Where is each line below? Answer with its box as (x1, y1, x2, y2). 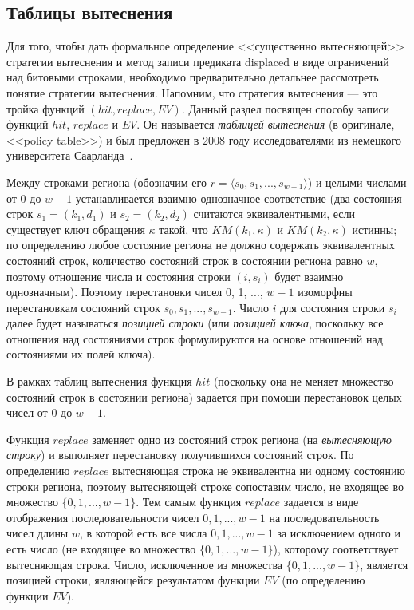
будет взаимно (274, 267, 344, 284)
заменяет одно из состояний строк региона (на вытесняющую (92, 430, 392, 447)
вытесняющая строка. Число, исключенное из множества (6, 556, 283, 572)
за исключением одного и (277, 525, 400, 541)
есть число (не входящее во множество (6, 541, 196, 557)
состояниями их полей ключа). (6, 346, 156, 362)
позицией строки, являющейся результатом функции (6, 572, 260, 588)
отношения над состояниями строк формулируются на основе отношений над (6, 330, 383, 347)
